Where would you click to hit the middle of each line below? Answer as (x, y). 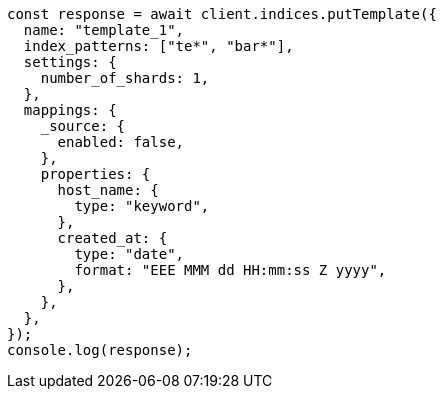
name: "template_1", (104, 30)
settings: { (70, 62)
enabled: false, (121, 142)
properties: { (95, 174)
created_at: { (112, 238)
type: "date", (129, 254)
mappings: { (70, 110)
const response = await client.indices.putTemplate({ (222, 14)
